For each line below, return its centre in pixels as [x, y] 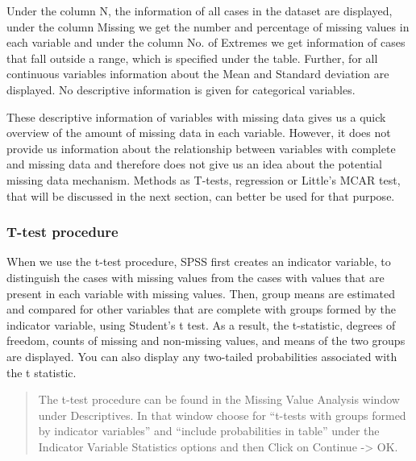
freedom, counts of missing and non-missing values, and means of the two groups [206, 341]
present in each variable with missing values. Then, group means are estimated [201, 293]
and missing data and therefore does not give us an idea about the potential [194, 164]
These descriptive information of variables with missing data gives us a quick [196, 116]
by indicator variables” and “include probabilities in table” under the [209, 431]
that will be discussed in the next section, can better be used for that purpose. [201, 195]
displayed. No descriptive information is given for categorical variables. [181, 89]
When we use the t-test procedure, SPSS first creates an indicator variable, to [199, 262]
